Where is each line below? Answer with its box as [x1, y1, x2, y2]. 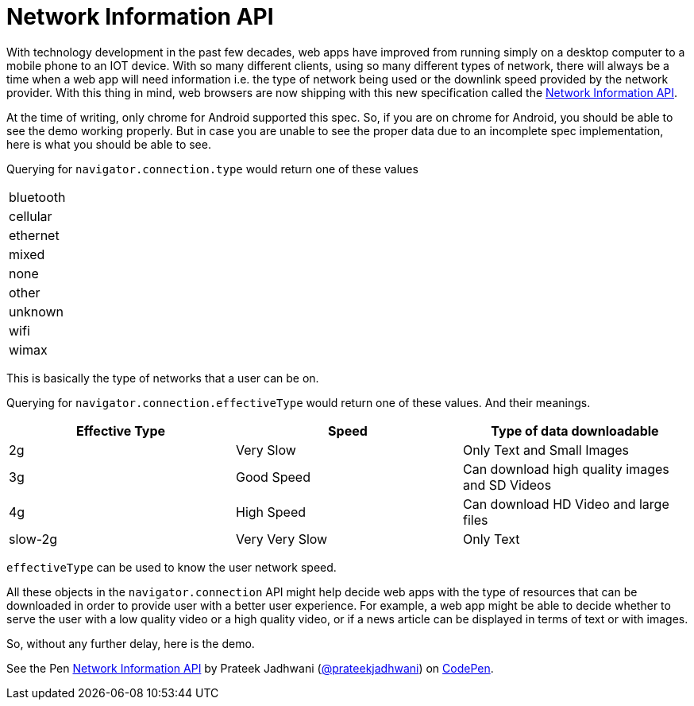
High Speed [235, 503, 307, 520]
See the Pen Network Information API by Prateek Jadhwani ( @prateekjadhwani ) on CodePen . [6, 661, 494, 675]
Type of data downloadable [491, 422, 659, 439]
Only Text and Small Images [462, 441, 630, 458]
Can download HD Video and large [462, 495, 669, 512]
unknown [9, 303, 64, 320]
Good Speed [235, 468, 310, 485]
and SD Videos [462, 476, 552, 493]
